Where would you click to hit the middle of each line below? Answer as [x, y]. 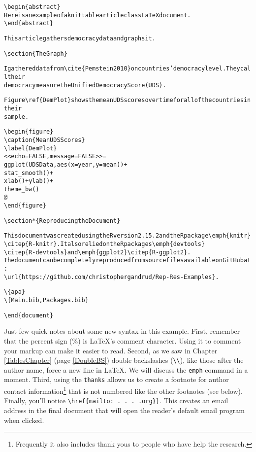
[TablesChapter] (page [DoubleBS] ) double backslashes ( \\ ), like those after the [124, 360]
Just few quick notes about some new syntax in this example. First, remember [122, 331]
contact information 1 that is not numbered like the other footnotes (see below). [123, 390]
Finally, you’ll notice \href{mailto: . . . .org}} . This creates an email [116, 400]
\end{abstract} [29, 23]
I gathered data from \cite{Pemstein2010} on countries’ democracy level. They [122, 69]
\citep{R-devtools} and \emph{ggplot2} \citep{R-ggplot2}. [97, 252]
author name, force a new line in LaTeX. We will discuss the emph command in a [126, 369]
